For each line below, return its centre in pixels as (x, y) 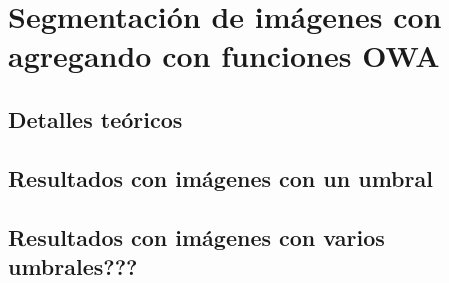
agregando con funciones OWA (224, 55)
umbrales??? (73, 265)
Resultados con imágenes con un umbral (220, 177)
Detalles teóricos (95, 118)
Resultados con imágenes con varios (196, 236)
